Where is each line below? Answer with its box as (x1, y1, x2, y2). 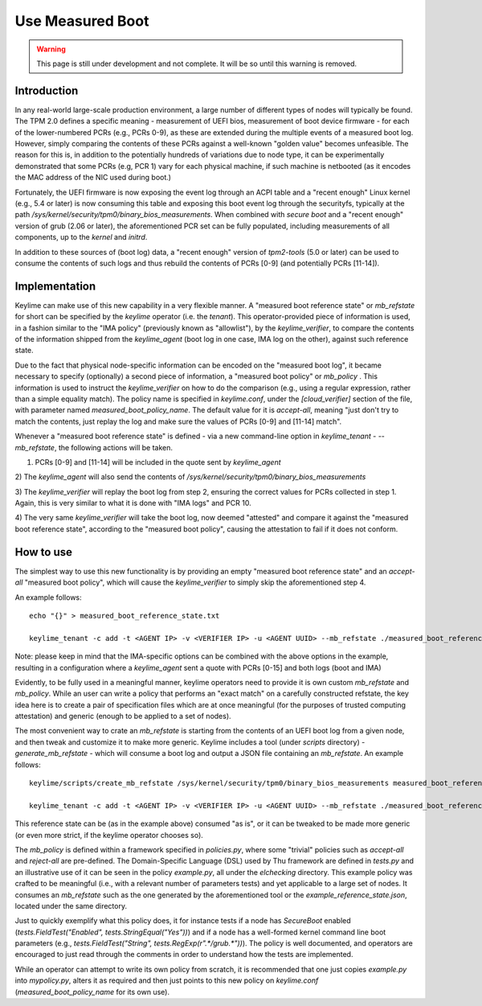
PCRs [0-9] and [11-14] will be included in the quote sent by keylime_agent (35, 457, 281, 466)
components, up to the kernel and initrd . (14, 232, 148, 242)
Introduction (14, 84, 79, 97)
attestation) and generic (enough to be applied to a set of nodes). (14, 712, 232, 721)
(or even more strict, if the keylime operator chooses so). (14, 830, 204, 840)
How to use (14, 545, 72, 559)
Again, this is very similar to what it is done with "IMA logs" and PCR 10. (14, 499, 252, 508)
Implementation (14, 279, 96, 293)
